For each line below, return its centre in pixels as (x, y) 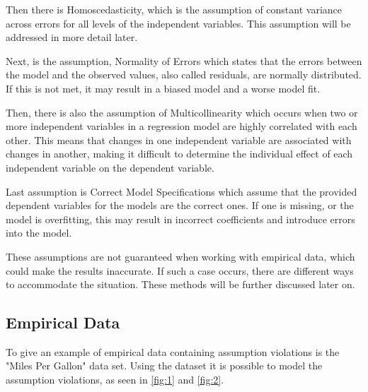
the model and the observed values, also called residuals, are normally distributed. (184, 75)
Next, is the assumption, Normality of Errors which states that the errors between (184, 60)
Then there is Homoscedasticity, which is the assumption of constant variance (174, 9)
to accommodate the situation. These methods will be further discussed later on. (180, 284)
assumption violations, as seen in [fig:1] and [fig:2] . (115, 380)
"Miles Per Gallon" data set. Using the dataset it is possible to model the (164, 366)
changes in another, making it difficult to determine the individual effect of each (179, 154)
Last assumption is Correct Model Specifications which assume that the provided (182, 191)
